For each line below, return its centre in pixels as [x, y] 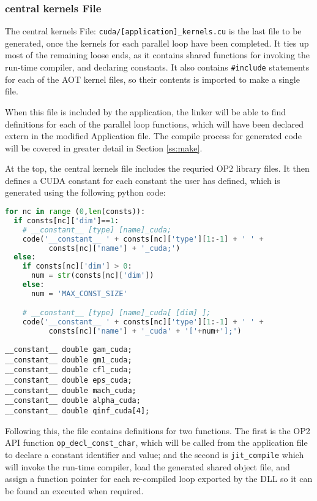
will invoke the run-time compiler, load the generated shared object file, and [147, 466]
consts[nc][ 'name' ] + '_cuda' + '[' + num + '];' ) [145, 331]
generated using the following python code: [85, 192]
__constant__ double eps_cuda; [69, 381]
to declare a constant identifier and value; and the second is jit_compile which [155, 454]
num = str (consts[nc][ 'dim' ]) [92, 276]
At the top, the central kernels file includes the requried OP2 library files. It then [157, 168]
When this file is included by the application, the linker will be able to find [146, 111]
